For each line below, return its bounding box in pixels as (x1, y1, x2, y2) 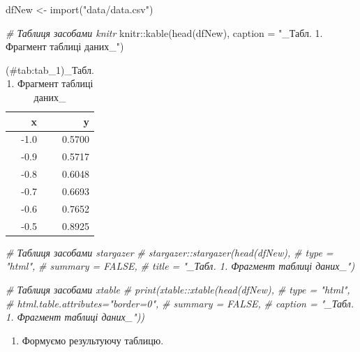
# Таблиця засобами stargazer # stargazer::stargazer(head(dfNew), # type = (6, 245, 333, 259)
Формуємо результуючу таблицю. (22, 332, 164, 347)
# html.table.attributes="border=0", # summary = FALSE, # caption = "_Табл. (6, 296, 354, 310)
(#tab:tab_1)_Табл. (6, 62, 94, 77)
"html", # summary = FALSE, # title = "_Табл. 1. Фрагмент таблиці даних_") (6, 259, 355, 273)
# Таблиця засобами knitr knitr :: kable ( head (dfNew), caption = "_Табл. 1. (6, 25, 323, 40)
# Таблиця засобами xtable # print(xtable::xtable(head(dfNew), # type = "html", (6, 282, 350, 296)
